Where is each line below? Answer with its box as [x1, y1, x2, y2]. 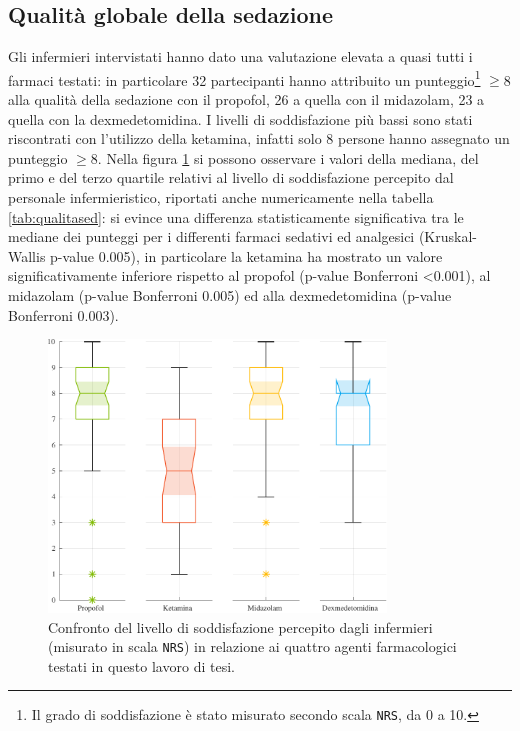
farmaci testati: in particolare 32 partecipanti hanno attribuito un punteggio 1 [8, 66, 481, 90]
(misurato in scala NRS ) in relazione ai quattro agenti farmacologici [48, 636, 457, 657]
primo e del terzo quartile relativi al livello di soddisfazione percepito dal [8, 167, 454, 188]
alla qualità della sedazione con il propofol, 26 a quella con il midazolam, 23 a [8, 89, 485, 110]
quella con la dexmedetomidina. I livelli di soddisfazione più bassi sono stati [8, 108, 473, 129]
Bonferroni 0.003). [8, 304, 119, 325]
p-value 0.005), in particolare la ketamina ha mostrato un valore [50, 245, 443, 266]
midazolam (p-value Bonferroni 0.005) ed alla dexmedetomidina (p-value [8, 284, 452, 305]
